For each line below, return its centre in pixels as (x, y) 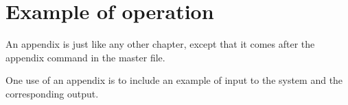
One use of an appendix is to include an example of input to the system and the (174, 80)
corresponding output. (52, 93)
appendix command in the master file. (85, 57)
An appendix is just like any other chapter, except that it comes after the (160, 44)
